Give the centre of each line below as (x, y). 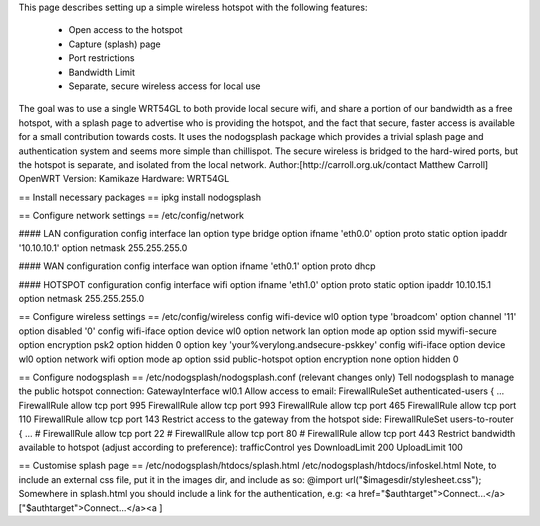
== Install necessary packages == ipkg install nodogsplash (140, 197)
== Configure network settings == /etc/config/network (131, 216)
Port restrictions (101, 58)
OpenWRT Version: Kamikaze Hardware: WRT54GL (124, 179)
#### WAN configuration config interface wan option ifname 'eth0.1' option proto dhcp (197, 266)
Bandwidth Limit (101, 72)
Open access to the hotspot (126, 30)
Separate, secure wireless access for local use (164, 86)
